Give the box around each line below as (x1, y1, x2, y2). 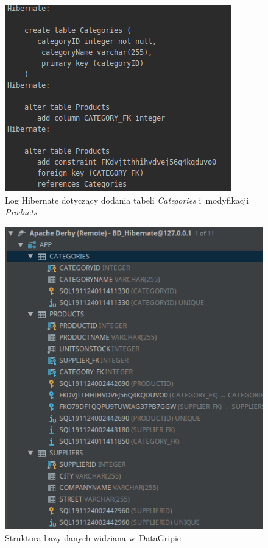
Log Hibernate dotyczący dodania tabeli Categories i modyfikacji (5, 193, 249, 206)
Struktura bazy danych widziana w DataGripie (5, 531, 182, 544)
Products (5, 205, 37, 218)
